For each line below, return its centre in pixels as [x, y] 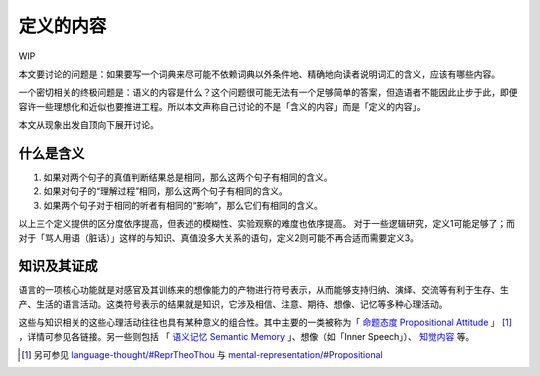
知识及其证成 [58, 266]
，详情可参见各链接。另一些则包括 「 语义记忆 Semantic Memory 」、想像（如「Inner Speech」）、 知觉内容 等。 [246, 336]
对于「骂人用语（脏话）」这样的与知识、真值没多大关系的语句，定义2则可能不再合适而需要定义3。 [219, 237]
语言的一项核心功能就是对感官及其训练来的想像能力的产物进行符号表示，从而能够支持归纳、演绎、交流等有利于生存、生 [263, 290]
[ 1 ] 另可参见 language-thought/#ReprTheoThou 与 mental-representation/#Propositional [202, 355]
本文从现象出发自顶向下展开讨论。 [88, 125]
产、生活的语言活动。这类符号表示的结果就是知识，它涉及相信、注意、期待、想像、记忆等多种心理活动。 [233, 304]
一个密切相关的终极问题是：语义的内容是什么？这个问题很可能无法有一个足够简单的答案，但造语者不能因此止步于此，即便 [268, 92]
